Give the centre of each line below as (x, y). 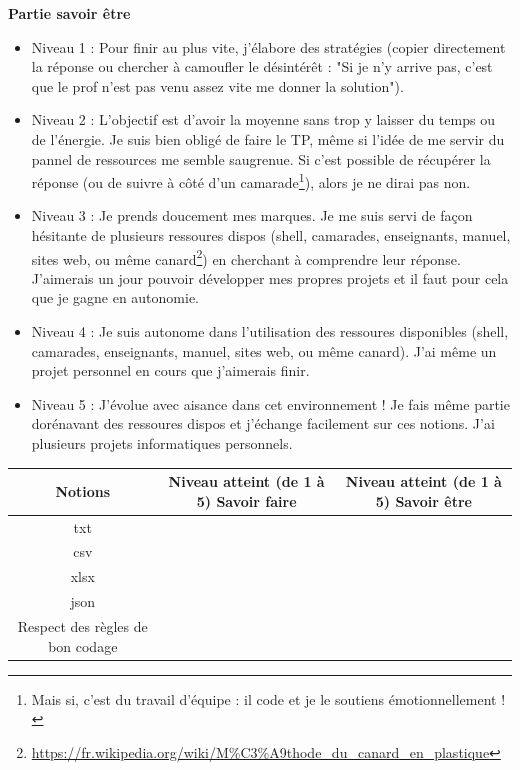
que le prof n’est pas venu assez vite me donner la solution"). (217, 85)
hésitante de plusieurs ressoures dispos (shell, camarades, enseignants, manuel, (271, 235)
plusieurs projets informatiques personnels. (162, 443)
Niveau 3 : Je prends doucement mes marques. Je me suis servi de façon (252, 215)
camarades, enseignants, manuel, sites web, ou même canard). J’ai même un (264, 350)
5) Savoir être (423, 500)
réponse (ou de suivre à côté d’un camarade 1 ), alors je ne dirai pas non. (251, 180)
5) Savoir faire (246, 500)
